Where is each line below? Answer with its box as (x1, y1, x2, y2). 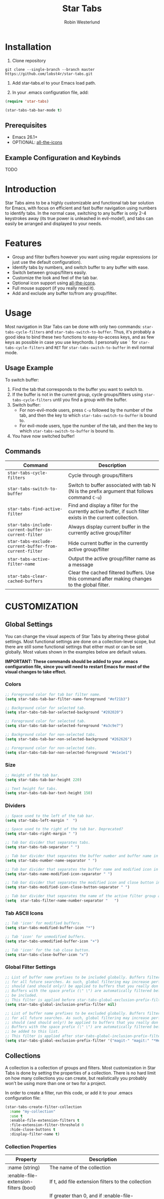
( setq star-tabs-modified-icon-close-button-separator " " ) (5, 885, 130, 890)
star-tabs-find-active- (7, 506, 63, 512)
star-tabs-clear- (7, 573, 48, 579)
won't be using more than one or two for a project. (5, 1080, 106, 1086)
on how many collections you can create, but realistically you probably (5, 1075, 147, 1081)
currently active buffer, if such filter (68, 508, 149, 515)
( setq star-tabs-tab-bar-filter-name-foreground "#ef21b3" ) (5, 697, 130, 701)
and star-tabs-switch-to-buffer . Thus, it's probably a (45, 329, 155, 335)
